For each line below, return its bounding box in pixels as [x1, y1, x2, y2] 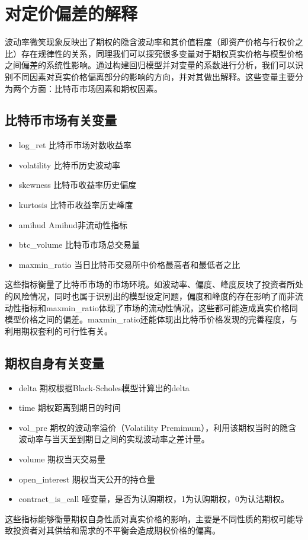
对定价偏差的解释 [5, 1, 138, 25]
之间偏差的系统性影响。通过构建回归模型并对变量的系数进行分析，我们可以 [5, 59, 295, 71]
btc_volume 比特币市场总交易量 [18, 238, 140, 251]
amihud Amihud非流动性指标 [18, 218, 127, 231]
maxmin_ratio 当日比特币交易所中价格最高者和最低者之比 [18, 258, 240, 270]
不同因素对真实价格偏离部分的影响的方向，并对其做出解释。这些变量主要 [12, 70, 295, 82]
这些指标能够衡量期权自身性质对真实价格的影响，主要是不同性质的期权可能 [5, 512, 295, 525]
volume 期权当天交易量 [18, 453, 106, 465]
